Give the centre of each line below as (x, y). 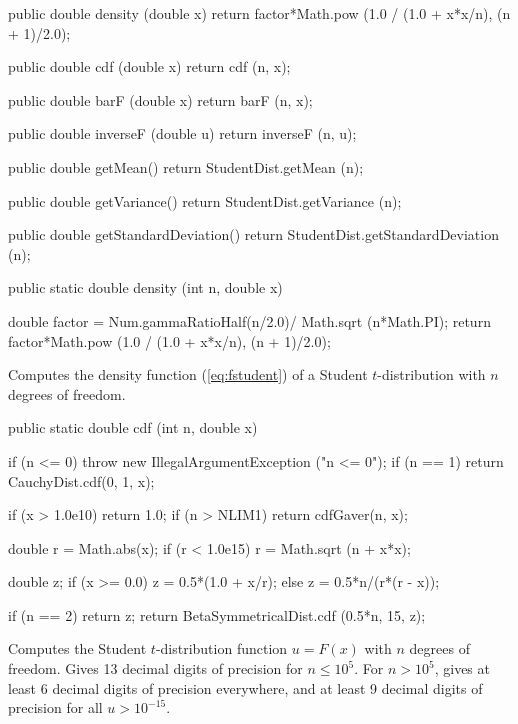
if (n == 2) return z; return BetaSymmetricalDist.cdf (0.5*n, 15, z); (217, 614)
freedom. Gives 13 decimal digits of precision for (155, 668)
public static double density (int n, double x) (145, 287)
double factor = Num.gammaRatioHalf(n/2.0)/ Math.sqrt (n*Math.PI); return (249, 320)
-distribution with (431, 374)
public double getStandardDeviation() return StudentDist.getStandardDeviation (253, 234)
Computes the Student (77, 648)
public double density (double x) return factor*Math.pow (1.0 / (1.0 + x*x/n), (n (259, 13)
